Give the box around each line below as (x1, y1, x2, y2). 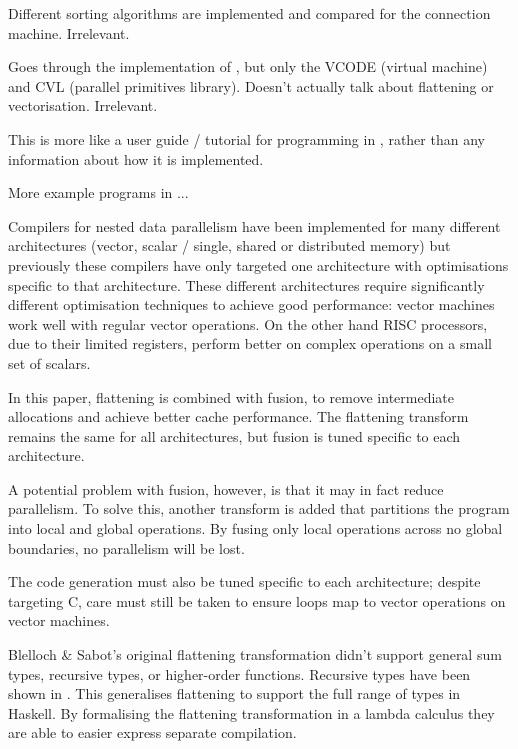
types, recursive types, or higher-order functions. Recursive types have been (8, 663, 471, 684)
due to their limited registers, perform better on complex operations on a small (8, 333, 492, 354)
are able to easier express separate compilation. (8, 722, 297, 743)
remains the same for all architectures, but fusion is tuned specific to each (8, 425, 461, 446)
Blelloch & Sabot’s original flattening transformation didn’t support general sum (8, 644, 502, 665)
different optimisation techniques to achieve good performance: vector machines (8, 294, 495, 315)
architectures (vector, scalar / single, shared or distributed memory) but (8, 235, 451, 256)
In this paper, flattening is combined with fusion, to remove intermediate (8, 386, 455, 407)
